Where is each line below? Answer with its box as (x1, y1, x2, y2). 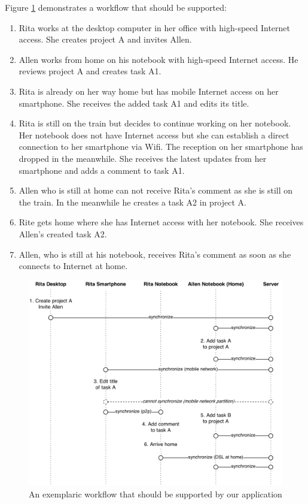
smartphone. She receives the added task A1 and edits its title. (19, 96, 249, 109)
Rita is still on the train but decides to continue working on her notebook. (19, 117, 291, 129)
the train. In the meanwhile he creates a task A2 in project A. (19, 195, 246, 208)
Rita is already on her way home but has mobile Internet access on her (19, 84, 279, 97)
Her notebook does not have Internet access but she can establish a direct (19, 128, 289, 141)
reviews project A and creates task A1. (19, 65, 161, 77)
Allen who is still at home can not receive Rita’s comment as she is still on (19, 184, 293, 197)
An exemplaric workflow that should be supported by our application (29, 488, 282, 500)
